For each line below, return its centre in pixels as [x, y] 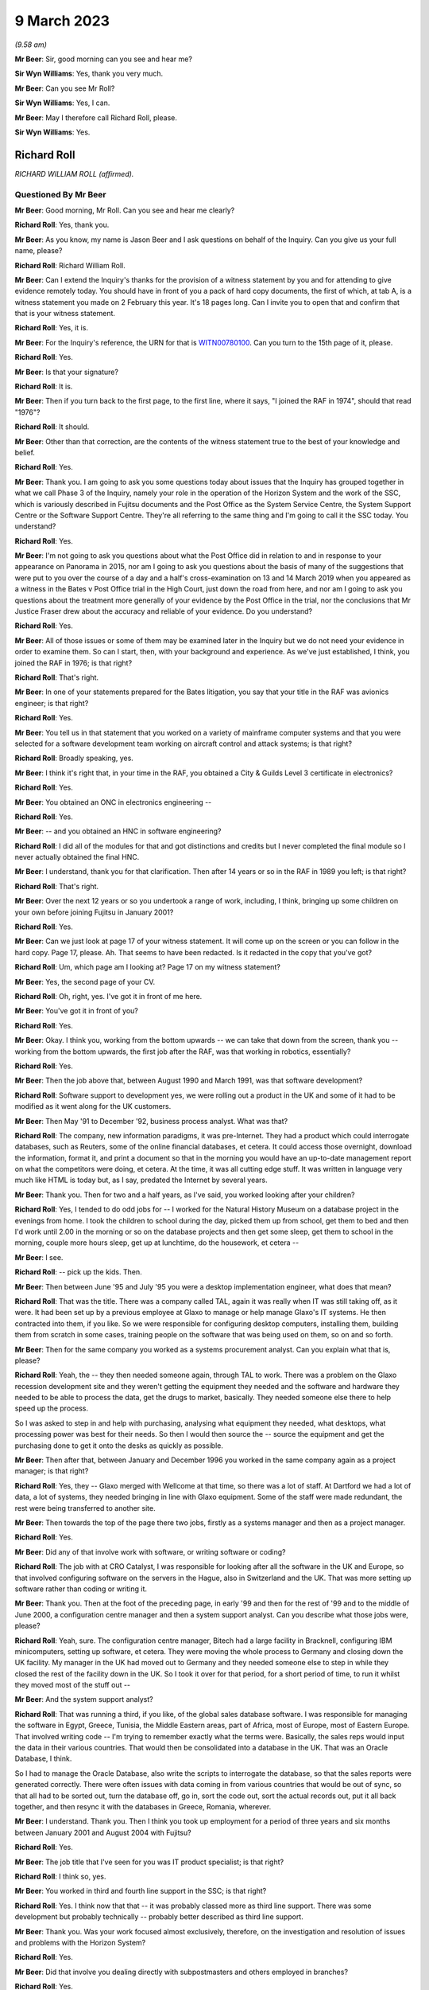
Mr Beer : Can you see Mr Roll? [65, 88]
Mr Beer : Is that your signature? [67, 372]
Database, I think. [43, 1758]
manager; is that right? [52, 1471]
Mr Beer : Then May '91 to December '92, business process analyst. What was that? [151, 1121]
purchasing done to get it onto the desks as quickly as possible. [119, 1446]
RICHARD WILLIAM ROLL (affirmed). [74, 174]
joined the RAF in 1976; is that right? [73, 663]
